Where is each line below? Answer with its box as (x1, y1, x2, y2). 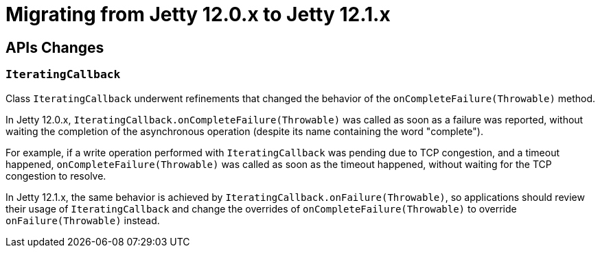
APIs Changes (5, 38, 104, 56)
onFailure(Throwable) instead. (5, 214, 160, 226)
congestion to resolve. (5, 169, 106, 182)
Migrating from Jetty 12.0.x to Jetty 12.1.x (5, 3, 391, 26)
